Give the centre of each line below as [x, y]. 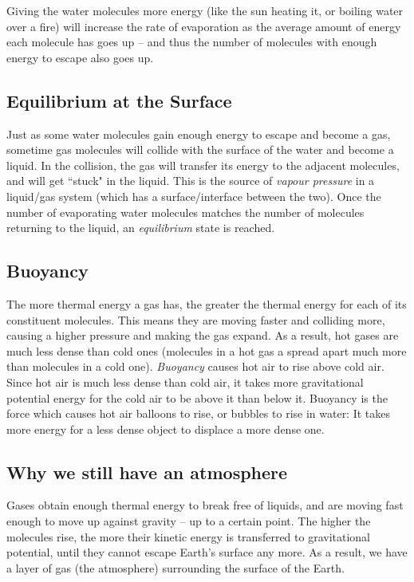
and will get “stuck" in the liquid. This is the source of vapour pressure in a [191, 181]
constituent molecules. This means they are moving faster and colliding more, [196, 319]
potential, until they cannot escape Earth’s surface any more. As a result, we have [207, 552]
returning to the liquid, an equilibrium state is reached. [141, 228]
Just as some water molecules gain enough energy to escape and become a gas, [199, 134]
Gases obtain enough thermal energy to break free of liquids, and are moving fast [205, 505]
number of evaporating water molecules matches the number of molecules [185, 212]
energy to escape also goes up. [80, 57]
